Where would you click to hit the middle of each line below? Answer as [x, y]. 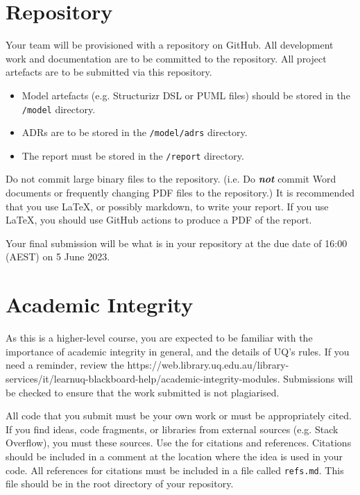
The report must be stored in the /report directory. [133, 155]
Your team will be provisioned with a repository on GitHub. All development [170, 45]
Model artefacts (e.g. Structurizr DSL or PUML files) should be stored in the [186, 95]
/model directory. [59, 109]
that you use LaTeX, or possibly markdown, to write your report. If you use [167, 206]
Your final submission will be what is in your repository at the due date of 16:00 [177, 243]
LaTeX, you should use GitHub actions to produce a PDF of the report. [159, 220]
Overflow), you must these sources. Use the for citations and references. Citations [179, 443]
